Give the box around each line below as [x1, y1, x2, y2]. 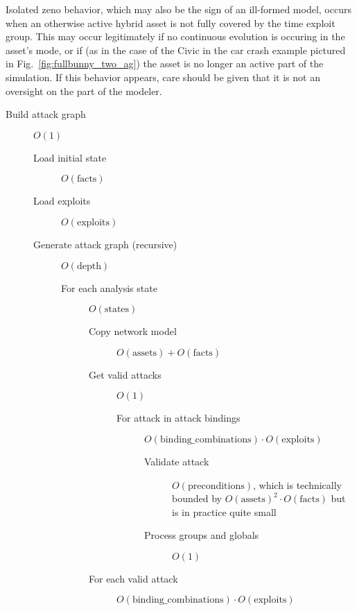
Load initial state [33, 150, 107, 164]
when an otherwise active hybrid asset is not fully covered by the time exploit [6, 15, 336, 30]
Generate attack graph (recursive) [33, 236, 177, 251]
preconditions [187, 481, 245, 491]
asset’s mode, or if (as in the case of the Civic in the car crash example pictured [6, 42, 346, 57]
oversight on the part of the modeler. [6, 83, 162, 98]
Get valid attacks [89, 367, 162, 381]
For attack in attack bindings [116, 411, 241, 425]
